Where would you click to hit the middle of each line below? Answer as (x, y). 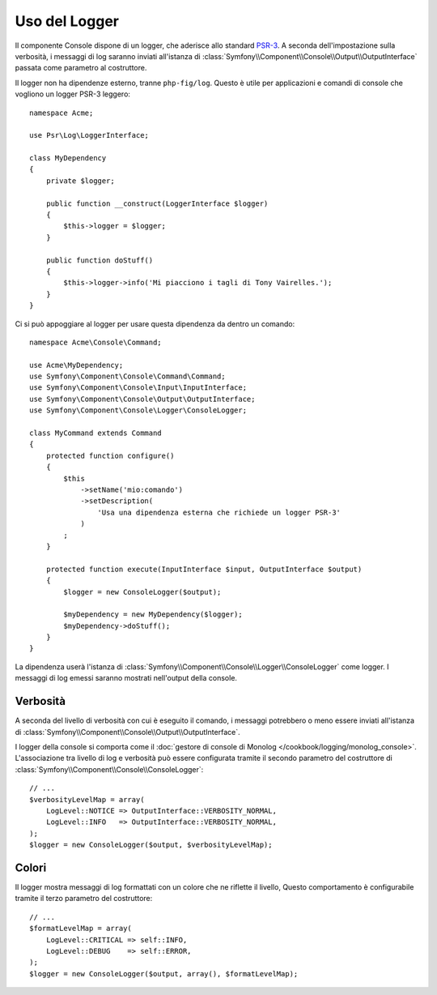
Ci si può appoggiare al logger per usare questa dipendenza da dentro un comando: (155, 323)
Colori (31, 867)
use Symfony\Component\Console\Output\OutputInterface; (142, 399)
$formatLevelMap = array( (81, 929)
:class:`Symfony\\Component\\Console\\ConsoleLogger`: (109, 769)
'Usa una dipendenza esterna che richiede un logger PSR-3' (219, 512)
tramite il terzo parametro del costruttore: (84, 899)
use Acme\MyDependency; (76, 365)
